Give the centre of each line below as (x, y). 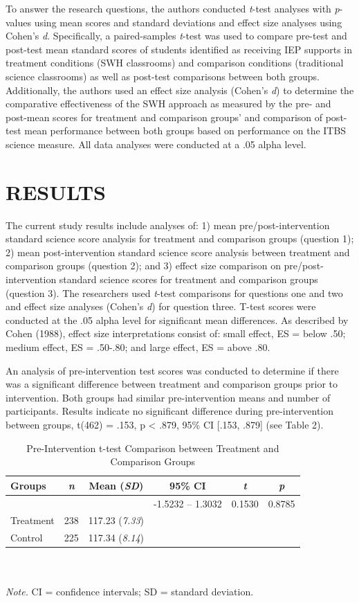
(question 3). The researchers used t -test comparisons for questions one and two (174, 292)
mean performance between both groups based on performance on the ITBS (185, 130)
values (19, 22)
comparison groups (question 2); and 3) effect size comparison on (143, 265)
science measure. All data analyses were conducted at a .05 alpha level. (156, 144)
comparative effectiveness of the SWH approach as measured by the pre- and (168, 103)
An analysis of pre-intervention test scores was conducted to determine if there (172, 370)
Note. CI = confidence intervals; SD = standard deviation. (130, 591)
